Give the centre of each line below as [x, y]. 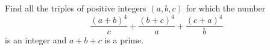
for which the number [226, 8]
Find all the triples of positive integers [76, 8]
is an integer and [36, 40]
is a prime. [124, 40]
